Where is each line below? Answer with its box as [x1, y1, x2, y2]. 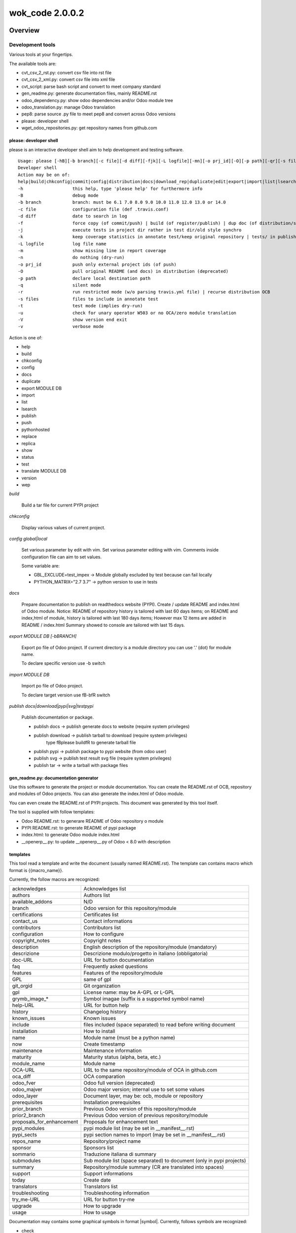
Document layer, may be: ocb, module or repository [83, 1092, 203, 1099]
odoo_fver [12, 1080, 36, 1087]
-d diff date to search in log [18, 214, 128, 219]
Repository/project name [83, 1138, 141, 1145]
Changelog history [83, 1009, 127, 1015]
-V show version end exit [18, 317, 128, 323]
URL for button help [83, 1002, 129, 1009]
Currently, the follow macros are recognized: [9, 876, 100, 882]
